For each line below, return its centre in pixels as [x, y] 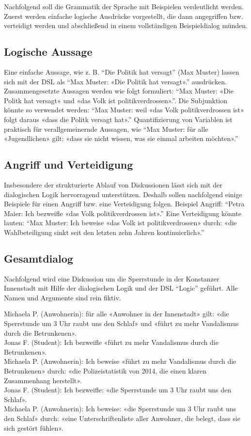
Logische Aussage [48, 52]
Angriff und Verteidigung [69, 164]
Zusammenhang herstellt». [43, 380]
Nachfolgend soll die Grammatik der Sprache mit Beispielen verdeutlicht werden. [124, 6]
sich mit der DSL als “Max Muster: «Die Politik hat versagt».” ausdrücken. [115, 81]
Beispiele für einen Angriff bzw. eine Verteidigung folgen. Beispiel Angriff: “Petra [124, 204]
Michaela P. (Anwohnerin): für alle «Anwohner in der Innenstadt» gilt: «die [117, 314]
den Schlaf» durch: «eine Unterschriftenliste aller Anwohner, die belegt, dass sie [122, 418]
